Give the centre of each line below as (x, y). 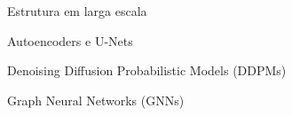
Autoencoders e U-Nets (70, 40)
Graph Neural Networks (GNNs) (96, 100)
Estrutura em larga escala (77, 11)
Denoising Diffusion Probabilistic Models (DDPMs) (147, 70)
